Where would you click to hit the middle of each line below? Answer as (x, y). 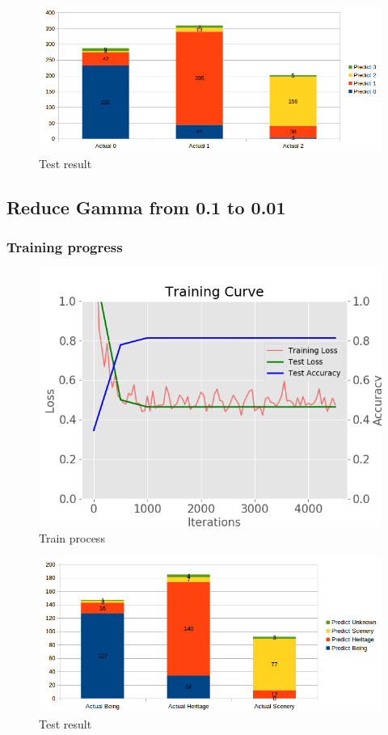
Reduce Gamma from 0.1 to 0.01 (146, 207)
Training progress (65, 247)
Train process (72, 538)
